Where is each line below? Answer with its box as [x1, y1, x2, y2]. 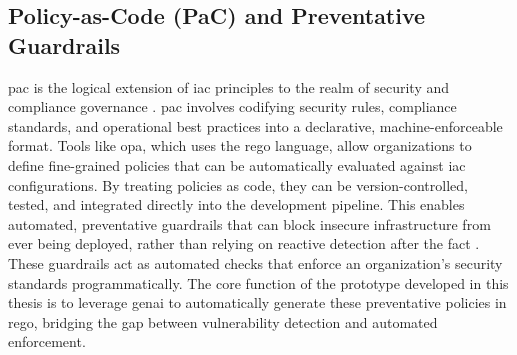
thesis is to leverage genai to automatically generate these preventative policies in [8, 292, 507, 313]
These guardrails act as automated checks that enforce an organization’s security [8, 252, 503, 273]
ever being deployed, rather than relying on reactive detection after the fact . [8, 233, 480, 254]
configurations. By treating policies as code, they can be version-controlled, [8, 174, 468, 195]
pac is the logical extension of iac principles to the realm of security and [8, 76, 450, 97]
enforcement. [8, 331, 86, 352]
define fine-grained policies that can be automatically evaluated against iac [8, 154, 466, 175]
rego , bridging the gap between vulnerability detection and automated [8, 311, 438, 332]
